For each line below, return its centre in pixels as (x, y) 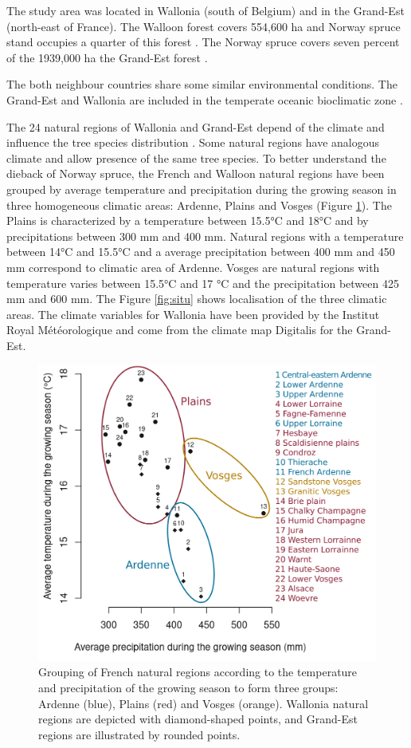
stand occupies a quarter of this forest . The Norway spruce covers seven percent (203, 42)
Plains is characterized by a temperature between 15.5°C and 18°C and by (188, 220)
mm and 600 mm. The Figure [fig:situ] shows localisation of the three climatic (197, 299)
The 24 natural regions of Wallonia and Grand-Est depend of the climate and (196, 126)
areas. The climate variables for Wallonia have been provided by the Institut (193, 314)
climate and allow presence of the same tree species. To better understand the (196, 157)
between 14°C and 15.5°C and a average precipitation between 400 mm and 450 (201, 252)
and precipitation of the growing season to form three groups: (188, 688)
